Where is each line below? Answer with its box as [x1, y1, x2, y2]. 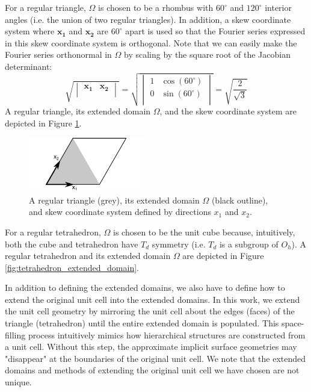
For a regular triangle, [5, 1, 86, 13]
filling [5, 328, 26, 341]
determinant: [5, 60, 52, 72]
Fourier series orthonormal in [5, 48, 112, 61]
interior [265, 1, 292, 13]
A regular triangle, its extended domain [5, 105, 151, 117]
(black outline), [211, 193, 268, 206]
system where [5, 25, 55, 37]
